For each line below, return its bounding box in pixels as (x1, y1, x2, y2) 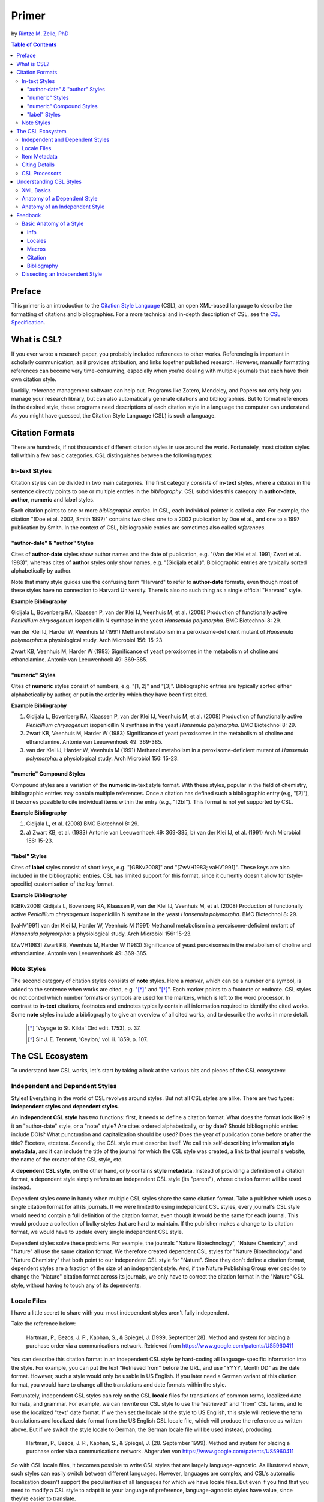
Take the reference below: (11, 1320, 76, 1327)
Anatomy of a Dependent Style (22, 195, 98, 202)
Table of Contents (11, 41, 57, 48)
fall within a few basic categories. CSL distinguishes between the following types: (11, 452, 213, 459)
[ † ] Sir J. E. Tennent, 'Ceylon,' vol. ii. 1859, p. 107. (28, 1035, 148, 1042)
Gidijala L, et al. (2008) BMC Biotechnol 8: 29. (26, 820, 139, 827)
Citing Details (22, 161, 55, 168)
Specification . (11, 319, 46, 326)
